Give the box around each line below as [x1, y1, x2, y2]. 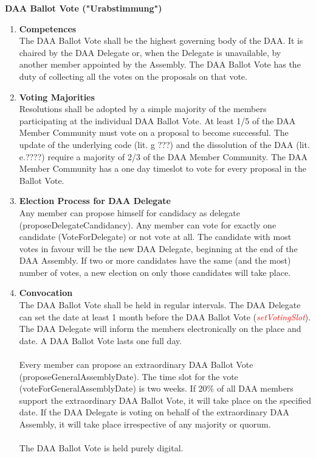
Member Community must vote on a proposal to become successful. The [19, 126, 289, 139]
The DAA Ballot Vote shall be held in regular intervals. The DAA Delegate [19, 298, 301, 311]
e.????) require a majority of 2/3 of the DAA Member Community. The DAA [19, 150, 307, 163]
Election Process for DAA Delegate [19, 194, 171, 207]
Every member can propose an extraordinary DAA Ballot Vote [19, 358, 253, 371]
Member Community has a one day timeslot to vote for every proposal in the [19, 162, 306, 175]
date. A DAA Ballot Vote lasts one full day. [19, 334, 182, 347]
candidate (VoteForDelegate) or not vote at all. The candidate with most [19, 230, 292, 243]
